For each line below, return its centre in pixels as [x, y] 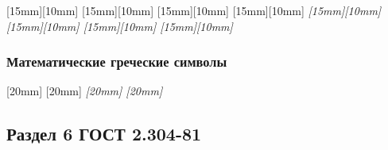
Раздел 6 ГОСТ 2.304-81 [104, 134]
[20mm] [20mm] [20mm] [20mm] [85, 91]
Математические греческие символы [117, 62]
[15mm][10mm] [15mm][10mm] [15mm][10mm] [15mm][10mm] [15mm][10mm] [194, 10]
